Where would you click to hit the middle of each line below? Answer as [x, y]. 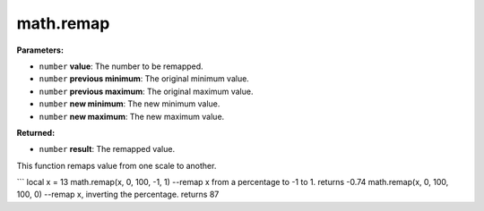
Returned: [36, 132]
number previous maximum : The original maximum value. [146, 91]
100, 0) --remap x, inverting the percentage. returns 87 [118, 194]
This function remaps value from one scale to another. [117, 165]
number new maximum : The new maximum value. [132, 116]
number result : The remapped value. [107, 149]
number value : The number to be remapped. [121, 66]
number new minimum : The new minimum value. [130, 104]
